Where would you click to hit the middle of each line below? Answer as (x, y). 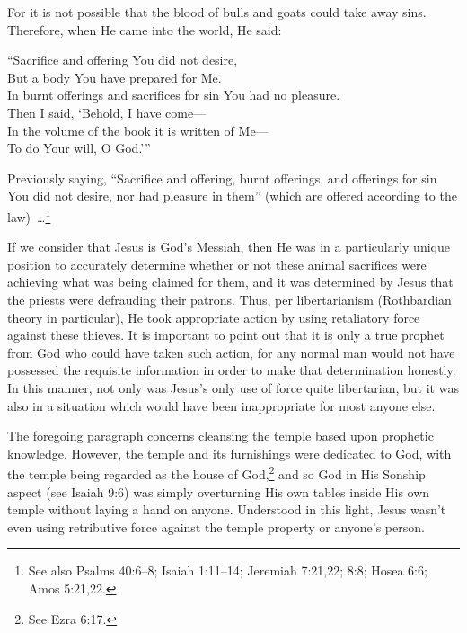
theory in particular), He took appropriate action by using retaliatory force (214, 317)
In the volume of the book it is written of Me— (138, 130)
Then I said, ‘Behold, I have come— (107, 112)
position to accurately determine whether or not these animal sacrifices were (217, 264)
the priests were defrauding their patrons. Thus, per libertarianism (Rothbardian (229, 299)
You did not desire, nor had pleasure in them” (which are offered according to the (232, 196)
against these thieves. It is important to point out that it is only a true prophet (226, 335)
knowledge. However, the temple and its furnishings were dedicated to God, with (229, 453)
